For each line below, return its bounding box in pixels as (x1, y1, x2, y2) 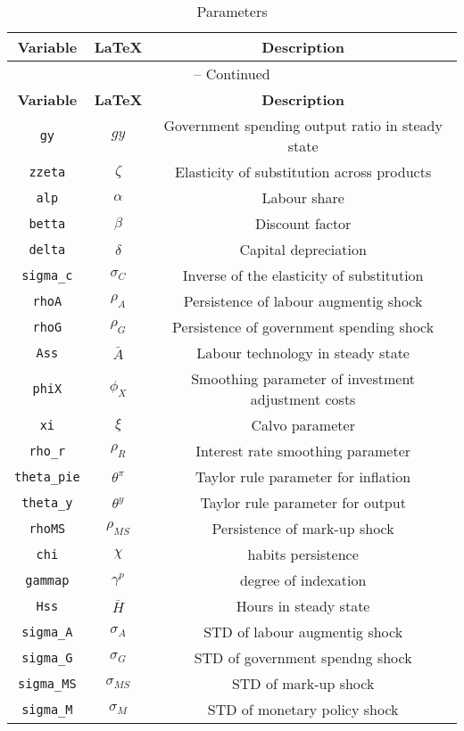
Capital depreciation (239, 239, 367, 259)
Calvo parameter (251, 415, 355, 435)
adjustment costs (250, 389, 356, 409)
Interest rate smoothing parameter (195, 440, 411, 461)
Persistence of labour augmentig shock (183, 291, 423, 311)
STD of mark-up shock (231, 673, 375, 694)
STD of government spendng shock (194, 647, 412, 668)
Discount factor (254, 213, 352, 234)
